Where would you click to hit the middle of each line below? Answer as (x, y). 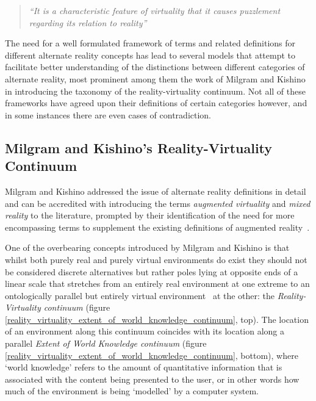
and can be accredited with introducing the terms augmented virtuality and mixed (158, 203)
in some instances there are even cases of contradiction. (108, 114)
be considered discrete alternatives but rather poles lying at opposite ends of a (152, 271)
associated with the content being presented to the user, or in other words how (152, 379)
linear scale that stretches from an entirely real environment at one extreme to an (157, 284)
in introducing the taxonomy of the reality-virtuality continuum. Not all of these (155, 91)
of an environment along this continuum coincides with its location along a (145, 331)
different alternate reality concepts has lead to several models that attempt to (150, 55)
